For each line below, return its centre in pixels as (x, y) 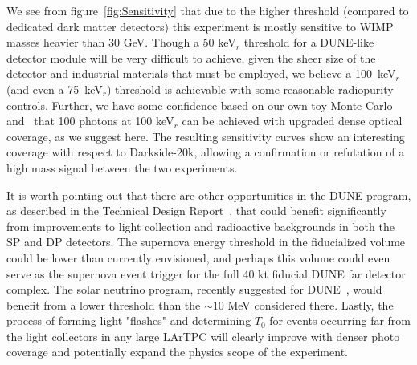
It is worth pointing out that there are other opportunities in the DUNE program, (209, 195)
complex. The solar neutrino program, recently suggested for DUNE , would (194, 289)
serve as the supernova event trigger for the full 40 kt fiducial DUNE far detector (206, 273)
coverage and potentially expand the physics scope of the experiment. (177, 352)
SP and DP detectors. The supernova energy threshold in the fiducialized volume (206, 242)
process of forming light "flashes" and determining (129, 320)
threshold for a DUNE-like (309, 42)
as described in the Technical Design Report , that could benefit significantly (196, 211)
